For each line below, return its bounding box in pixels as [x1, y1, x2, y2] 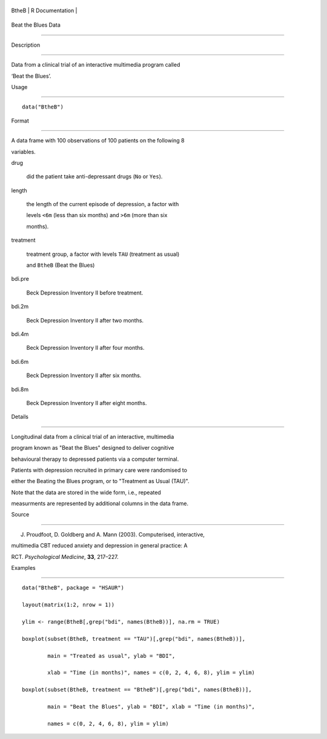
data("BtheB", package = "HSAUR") [22, 584, 124, 591]
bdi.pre [11, 275, 30, 283]
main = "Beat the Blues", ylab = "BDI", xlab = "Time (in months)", [47, 703, 256, 710]
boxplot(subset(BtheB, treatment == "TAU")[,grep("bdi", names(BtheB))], [22, 635, 246, 642]
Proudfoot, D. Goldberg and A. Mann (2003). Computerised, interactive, [26, 530, 205, 538]
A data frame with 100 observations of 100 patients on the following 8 [11, 137, 185, 144]
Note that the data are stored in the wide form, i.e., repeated [11, 489, 162, 496]
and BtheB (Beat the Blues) [26, 261, 95, 269]
